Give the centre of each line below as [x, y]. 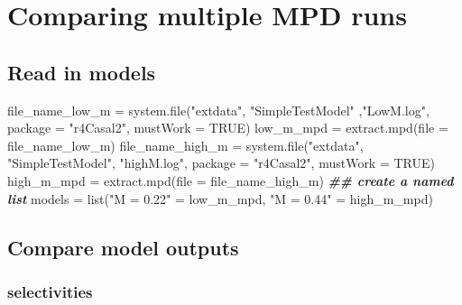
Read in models [82, 72]
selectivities [50, 291]
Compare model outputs [123, 247]
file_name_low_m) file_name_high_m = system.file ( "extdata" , [185, 145]
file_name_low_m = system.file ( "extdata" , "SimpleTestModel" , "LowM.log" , [218, 110]
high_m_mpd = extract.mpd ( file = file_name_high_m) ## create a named [231, 180]
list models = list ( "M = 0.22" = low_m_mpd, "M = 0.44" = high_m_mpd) [220, 198]
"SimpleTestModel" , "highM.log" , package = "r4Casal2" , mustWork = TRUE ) [222, 163]
